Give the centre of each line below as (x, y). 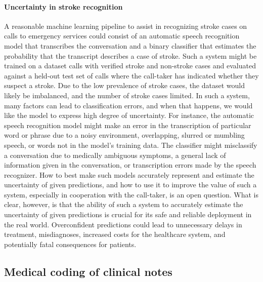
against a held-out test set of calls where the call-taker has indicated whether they (131, 75)
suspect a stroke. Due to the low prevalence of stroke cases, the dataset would (124, 85)
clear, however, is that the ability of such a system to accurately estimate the (124, 204)
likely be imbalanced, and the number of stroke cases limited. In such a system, (127, 95)
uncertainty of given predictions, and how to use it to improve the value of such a (130, 185)
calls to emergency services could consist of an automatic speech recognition (122, 36)
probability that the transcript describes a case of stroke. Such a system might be (130, 55)
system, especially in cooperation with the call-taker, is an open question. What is (131, 194)
